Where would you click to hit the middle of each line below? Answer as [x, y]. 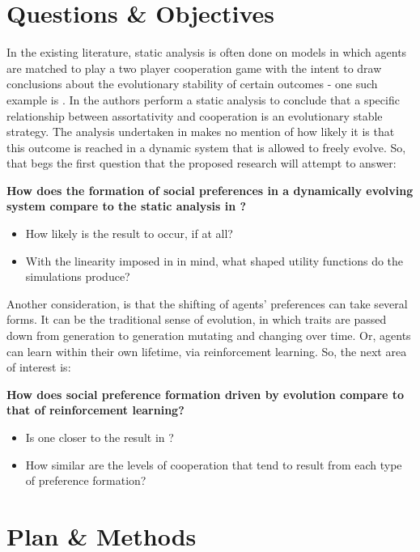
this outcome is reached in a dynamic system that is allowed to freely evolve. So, [206, 147]
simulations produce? [78, 276]
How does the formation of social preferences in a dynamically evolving [210, 190]
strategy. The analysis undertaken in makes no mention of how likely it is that [201, 132]
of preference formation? [86, 480]
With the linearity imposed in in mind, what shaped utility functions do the [214, 260]
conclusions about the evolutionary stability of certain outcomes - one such [192, 84]
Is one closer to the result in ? [100, 437]
